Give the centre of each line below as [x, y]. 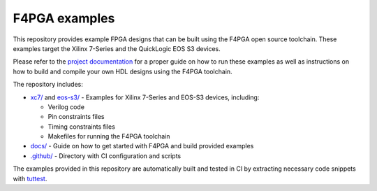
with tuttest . [30, 178]
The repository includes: [48, 85]
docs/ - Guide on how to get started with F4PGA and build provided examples [142, 146]
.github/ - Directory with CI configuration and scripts [106, 156]
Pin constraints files [76, 117]
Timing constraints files [81, 127]
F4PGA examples [64, 18]
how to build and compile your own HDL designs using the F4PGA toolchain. [123, 71]
